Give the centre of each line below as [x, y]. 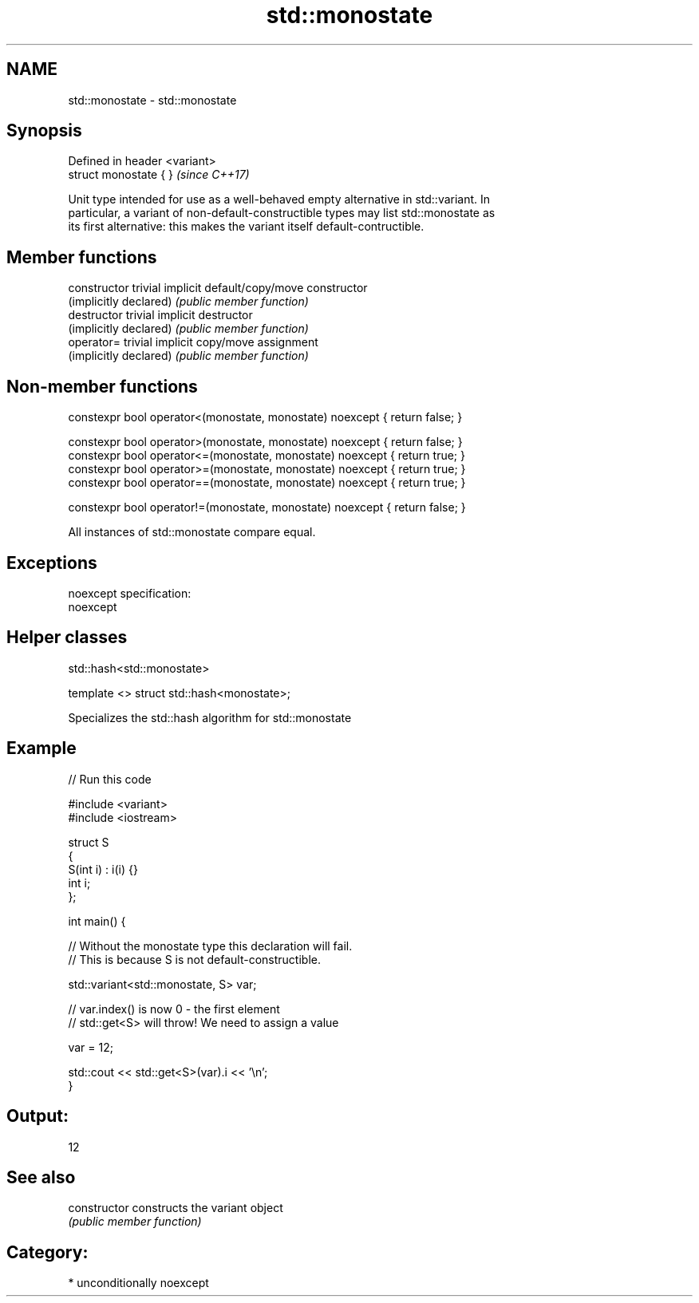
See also [41, 1177]
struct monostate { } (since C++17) [159, 175]
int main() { [97, 921]
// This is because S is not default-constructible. [194, 959]
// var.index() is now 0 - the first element [174, 1009]
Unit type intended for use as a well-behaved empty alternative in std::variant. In [279, 199]
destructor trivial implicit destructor [160, 315]
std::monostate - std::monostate [152, 100]
